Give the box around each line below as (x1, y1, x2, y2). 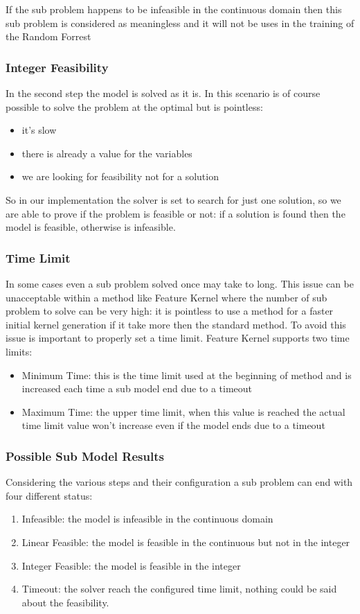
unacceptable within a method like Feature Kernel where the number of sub (6, 290, 327, 304)
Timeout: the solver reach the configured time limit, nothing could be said (21, 581, 337, 596)
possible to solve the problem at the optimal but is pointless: (6, 99, 263, 114)
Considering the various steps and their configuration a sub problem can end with (6, 475, 353, 489)
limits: (6, 344, 33, 358)
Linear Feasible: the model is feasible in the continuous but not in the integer (21, 534, 350, 549)
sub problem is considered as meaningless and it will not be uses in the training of (6, 15, 354, 30)
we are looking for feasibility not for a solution (21, 169, 219, 184)
